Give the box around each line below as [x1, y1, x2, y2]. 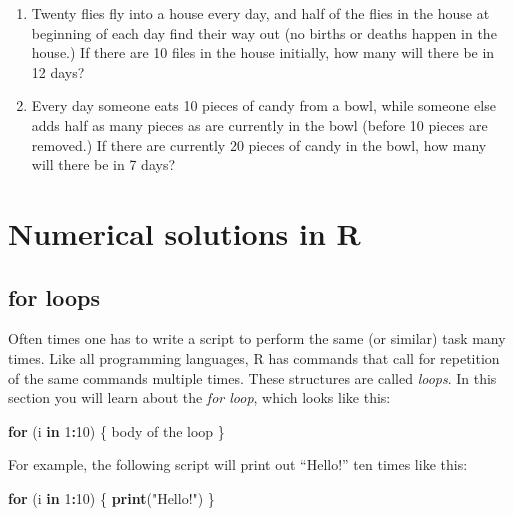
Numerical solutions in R [8, 212, 361, 253]
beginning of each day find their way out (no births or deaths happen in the [31, 22, 497, 43]
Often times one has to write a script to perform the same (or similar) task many [8, 328, 506, 349]
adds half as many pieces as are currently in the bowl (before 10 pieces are [31, 114, 488, 135]
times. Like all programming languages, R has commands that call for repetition [8, 347, 500, 368]
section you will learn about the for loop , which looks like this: [8, 387, 391, 408]
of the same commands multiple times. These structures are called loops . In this [8, 367, 497, 388]
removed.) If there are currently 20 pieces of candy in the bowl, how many [31, 134, 487, 155]
